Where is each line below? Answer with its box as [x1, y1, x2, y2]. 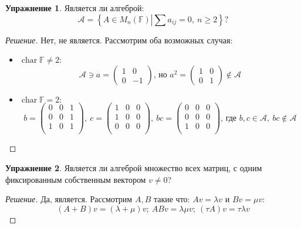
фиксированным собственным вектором [5, 173, 146, 185]
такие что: [153, 193, 190, 205]
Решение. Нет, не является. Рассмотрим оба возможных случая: [5, 33, 233, 46]
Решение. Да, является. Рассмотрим [5, 193, 133, 205]
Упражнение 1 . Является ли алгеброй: [5, 2, 144, 13]
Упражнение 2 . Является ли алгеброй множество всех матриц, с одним [5, 161, 262, 173]
